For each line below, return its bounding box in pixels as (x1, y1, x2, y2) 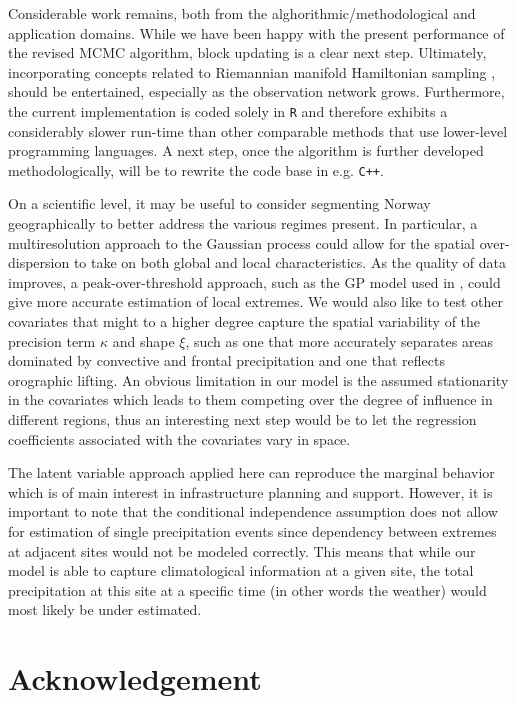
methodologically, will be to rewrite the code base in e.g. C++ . (8, 159, 384, 180)
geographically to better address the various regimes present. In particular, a (8, 213, 478, 234)
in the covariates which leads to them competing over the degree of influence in (8, 389, 493, 410)
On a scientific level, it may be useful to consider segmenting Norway (8, 193, 431, 214)
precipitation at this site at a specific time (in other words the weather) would (8, 579, 487, 600)
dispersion (8, 252, 70, 273)
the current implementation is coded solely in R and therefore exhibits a (8, 100, 448, 121)
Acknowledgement (8, 658, 262, 699)
